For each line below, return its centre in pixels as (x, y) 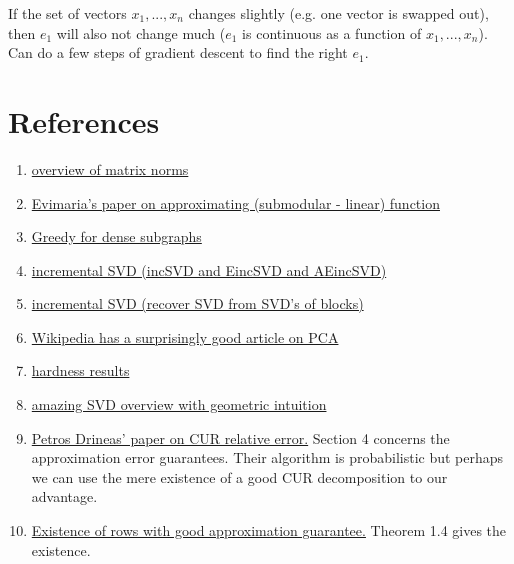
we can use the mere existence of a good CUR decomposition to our (239, 476)
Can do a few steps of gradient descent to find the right (178, 52)
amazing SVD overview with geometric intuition (179, 404)
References (84, 120)
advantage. (64, 496)
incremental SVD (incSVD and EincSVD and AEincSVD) (209, 269)
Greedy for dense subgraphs (116, 236)
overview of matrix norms (110, 168)
